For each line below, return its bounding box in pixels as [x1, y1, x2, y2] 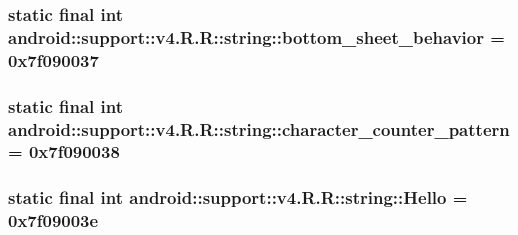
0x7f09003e [8, 208, 99, 233]
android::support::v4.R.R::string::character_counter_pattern [8, 116, 510, 141]
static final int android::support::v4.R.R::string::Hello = [8, 185, 468, 210]
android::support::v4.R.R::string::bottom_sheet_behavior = [8, 24, 505, 49]
